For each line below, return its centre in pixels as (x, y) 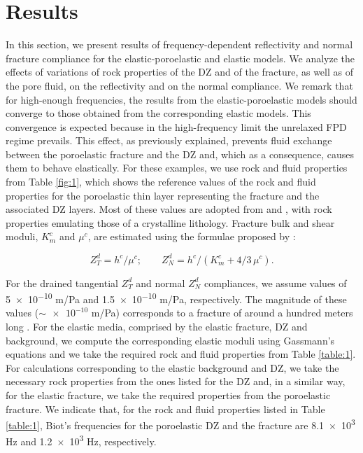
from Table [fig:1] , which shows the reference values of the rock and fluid (161, 182)
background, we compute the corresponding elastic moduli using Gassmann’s (170, 340)
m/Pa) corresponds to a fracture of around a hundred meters (222, 313)
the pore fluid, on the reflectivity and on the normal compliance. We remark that (179, 85)
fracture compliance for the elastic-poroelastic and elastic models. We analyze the (180, 58)
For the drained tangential (62, 283)
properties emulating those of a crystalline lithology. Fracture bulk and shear (170, 222)
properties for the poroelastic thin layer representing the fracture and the (163, 195)
